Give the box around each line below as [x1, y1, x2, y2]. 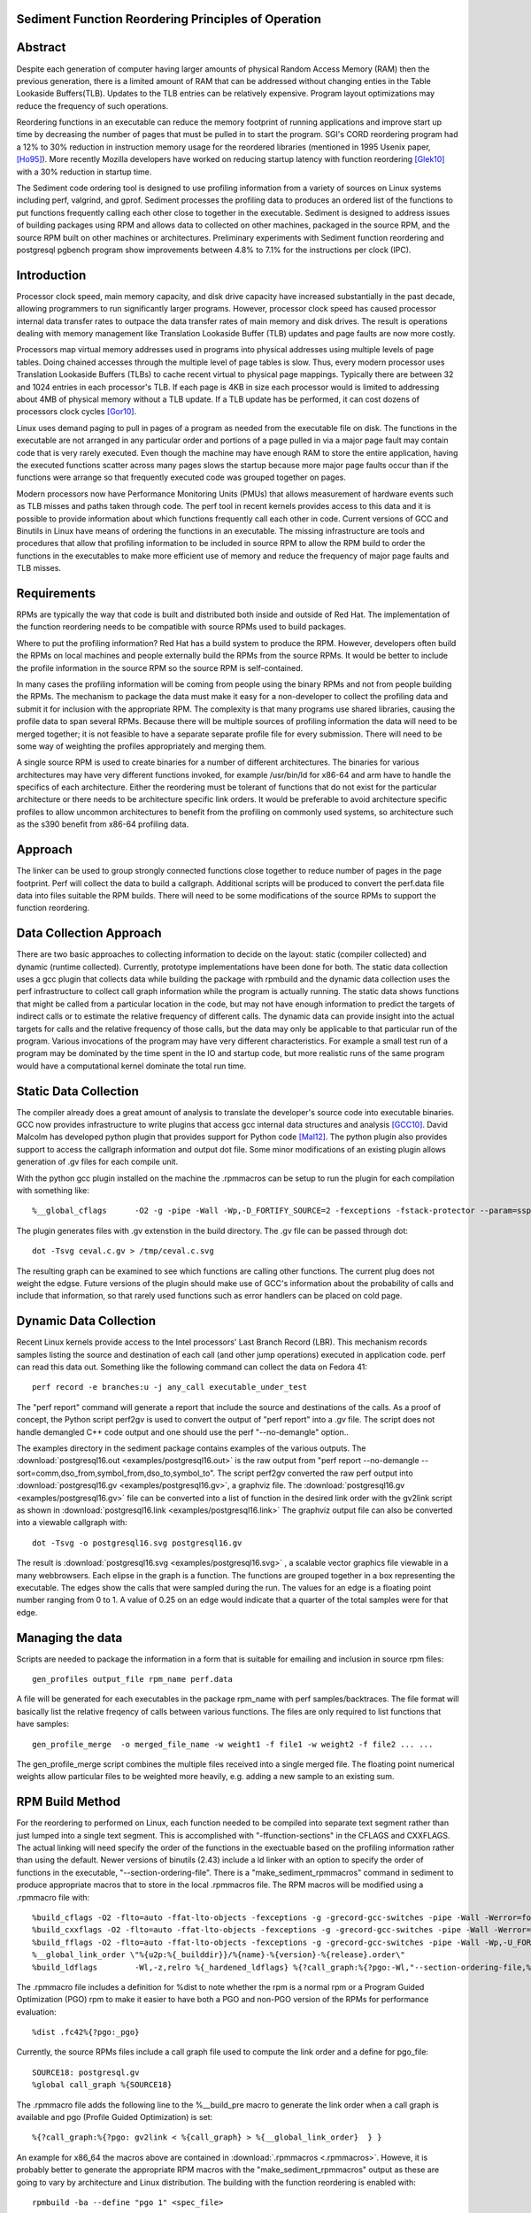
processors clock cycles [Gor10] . [16, 406, 137, 417]
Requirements [16, 585, 96, 601]
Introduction [16, 267, 87, 282]
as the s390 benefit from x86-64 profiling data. [16, 819, 189, 829]
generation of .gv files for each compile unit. [16, 1156, 179, 1168]
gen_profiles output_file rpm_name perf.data [32, 1674, 234, 1684]
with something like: [16, 1185, 90, 1196]
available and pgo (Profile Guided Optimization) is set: [16, 2112, 213, 2123]
